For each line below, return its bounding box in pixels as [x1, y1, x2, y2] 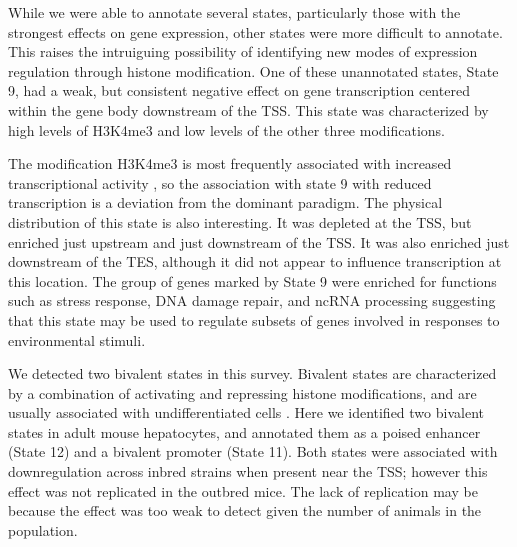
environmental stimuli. [8, 329, 146, 350]
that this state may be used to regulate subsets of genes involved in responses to [8, 309, 500, 330]
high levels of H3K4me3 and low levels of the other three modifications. [8, 119, 446, 140]
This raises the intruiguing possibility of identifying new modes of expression [8, 41, 478, 62]
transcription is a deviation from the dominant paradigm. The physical [8, 192, 443, 213]
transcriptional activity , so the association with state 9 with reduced [8, 172, 432, 193]
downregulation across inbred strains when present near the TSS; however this [8, 461, 488, 482]
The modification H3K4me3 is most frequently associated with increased [8, 153, 452, 174]
